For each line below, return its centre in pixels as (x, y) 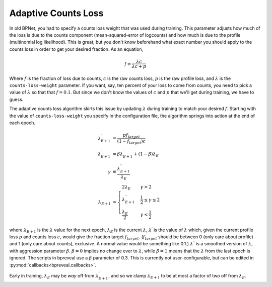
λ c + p (139, 66)
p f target (131, 136)
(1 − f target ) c (131, 142)
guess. (16, 99)
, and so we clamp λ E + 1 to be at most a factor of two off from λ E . (177, 276)
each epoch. (22, 123)
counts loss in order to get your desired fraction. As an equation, (76, 49)
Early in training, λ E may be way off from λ (54, 276)
